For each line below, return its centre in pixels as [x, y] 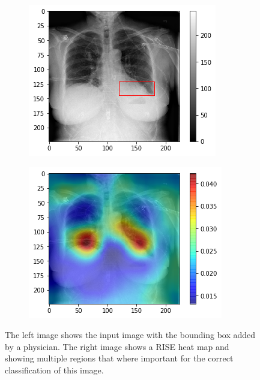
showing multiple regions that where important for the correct [119, 358]
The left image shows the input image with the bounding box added [130, 335]
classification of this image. [54, 370]
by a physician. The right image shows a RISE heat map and [117, 346]
